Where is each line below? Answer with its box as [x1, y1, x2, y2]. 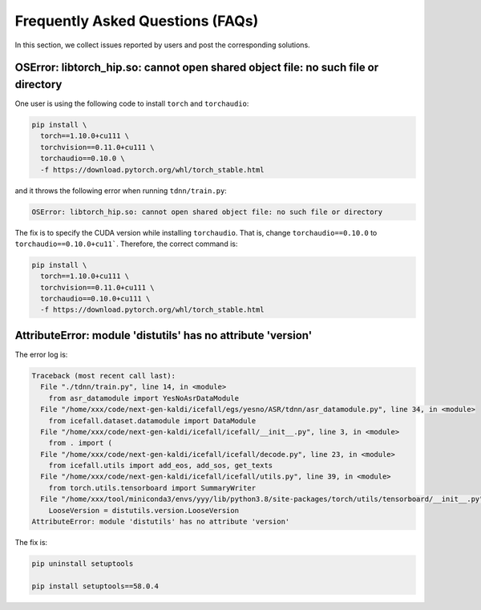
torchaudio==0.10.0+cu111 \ [40, 294, 151, 304]
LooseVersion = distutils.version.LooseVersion [48, 506, 240, 515]
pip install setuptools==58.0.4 [31, 581, 160, 591]
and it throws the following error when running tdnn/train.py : [14, 185, 228, 196]
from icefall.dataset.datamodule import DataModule [48, 416, 257, 425]
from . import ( [48, 438, 112, 448]
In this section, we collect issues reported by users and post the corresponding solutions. [14, 40, 310, 50]
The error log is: [14, 349, 68, 359]
